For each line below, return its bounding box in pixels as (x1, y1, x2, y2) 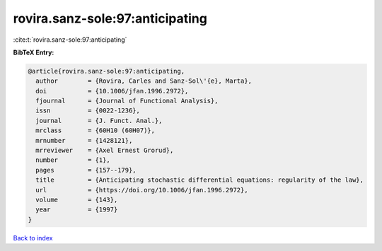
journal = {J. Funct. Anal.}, (35, 117, 163, 124)
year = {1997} (35, 206, 118, 214)
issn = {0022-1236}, (35, 107, 141, 115)
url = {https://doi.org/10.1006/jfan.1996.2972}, (35, 186, 248, 194)
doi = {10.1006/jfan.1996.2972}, (35, 87, 189, 95)
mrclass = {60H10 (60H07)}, (35, 127, 156, 134)
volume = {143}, (35, 196, 118, 204)
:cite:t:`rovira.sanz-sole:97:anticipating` (13, 35, 127, 44)
